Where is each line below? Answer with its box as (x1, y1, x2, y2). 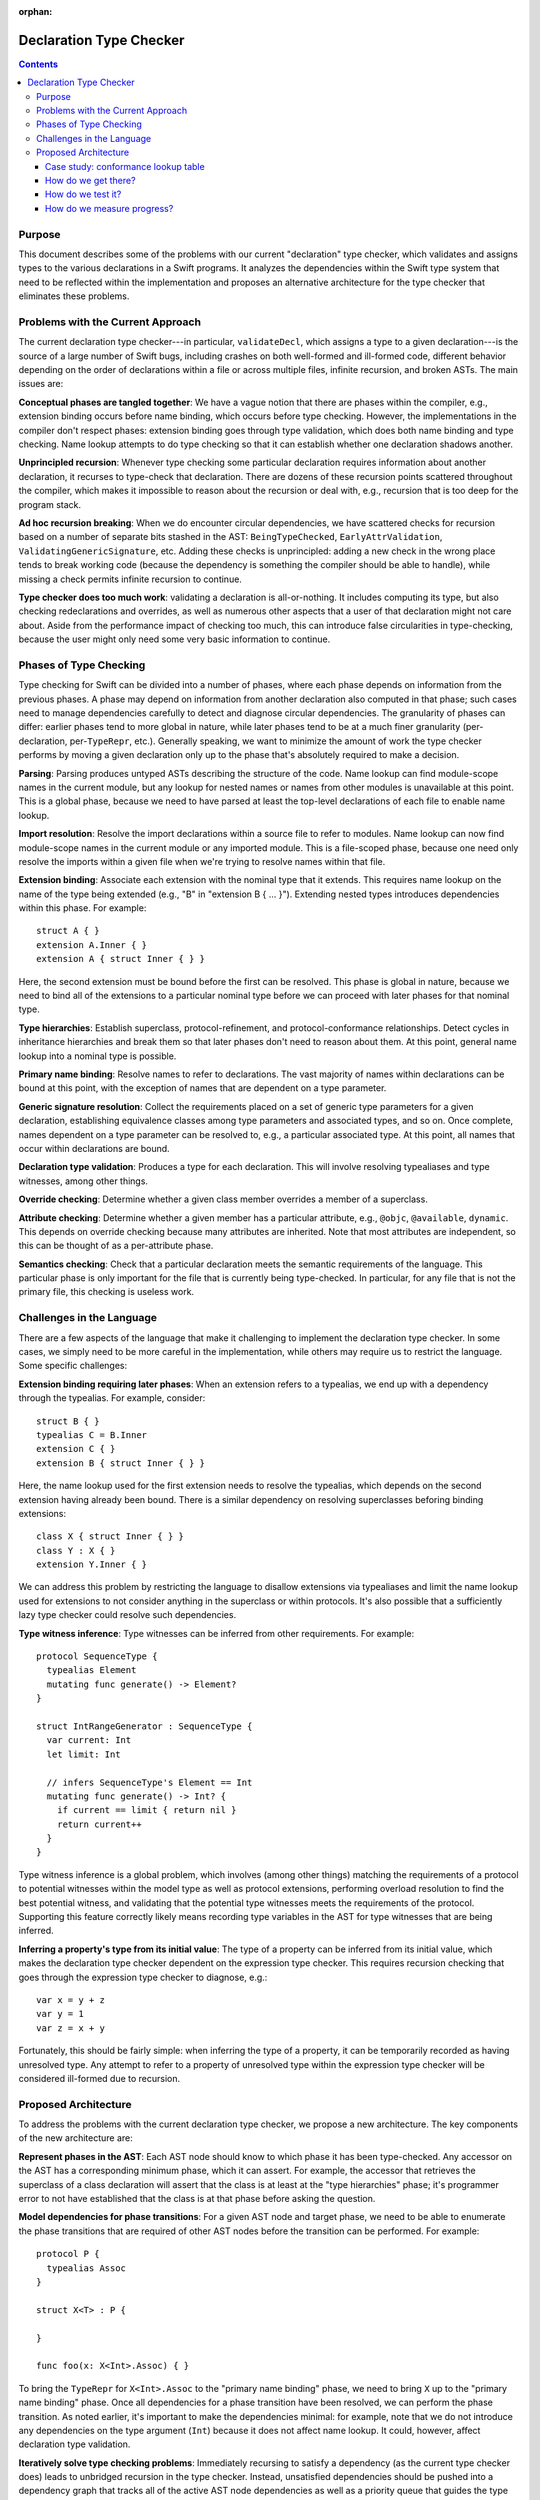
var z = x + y (36, 2022, 105, 2034)
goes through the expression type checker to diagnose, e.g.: (18, 1971, 268, 1983)
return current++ (56, 1818, 142, 1830)
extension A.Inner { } (36, 939, 148, 950)
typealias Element (46, 1665, 137, 1676)
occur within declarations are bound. (18, 1142, 170, 1154)
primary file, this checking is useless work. (18, 1286, 195, 1298)
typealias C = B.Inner (36, 1429, 148, 1440)
